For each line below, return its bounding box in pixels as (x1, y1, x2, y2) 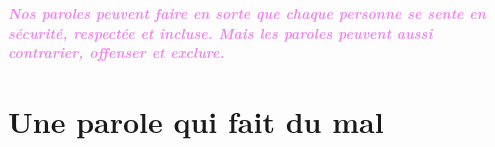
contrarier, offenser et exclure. (8, 42, 225, 63)
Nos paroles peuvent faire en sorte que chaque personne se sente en (8, 3, 486, 23)
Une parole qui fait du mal (8, 100, 384, 141)
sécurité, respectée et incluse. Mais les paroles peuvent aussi (8, 22, 433, 43)
